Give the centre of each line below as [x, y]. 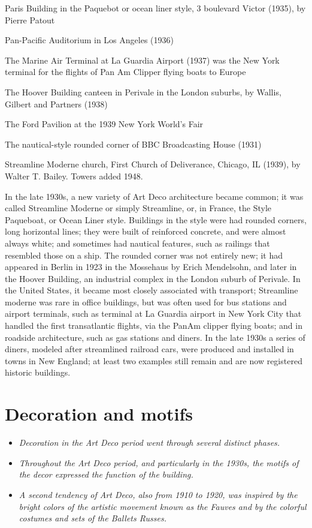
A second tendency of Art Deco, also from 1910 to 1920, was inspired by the [158, 494]
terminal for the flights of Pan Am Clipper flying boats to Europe [125, 72]
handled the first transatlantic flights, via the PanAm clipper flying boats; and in [154, 325]
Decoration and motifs [99, 414]
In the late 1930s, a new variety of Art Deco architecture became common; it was [154, 196]
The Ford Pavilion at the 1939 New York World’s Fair [104, 124]
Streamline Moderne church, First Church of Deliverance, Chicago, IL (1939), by [153, 164]
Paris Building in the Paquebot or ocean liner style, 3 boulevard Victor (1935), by [155, 8]
